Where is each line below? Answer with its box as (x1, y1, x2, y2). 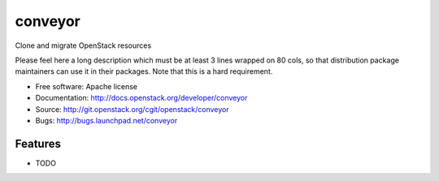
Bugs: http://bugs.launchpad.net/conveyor (35, 115, 178, 125)
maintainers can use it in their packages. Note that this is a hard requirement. (15, 67, 273, 76)
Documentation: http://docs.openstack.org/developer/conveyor (35, 93, 248, 103)
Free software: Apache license (35, 81, 138, 91)
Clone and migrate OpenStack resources (15, 41, 152, 50)
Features (15, 136, 61, 150)
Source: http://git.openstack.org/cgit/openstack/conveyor (35, 104, 229, 114)
